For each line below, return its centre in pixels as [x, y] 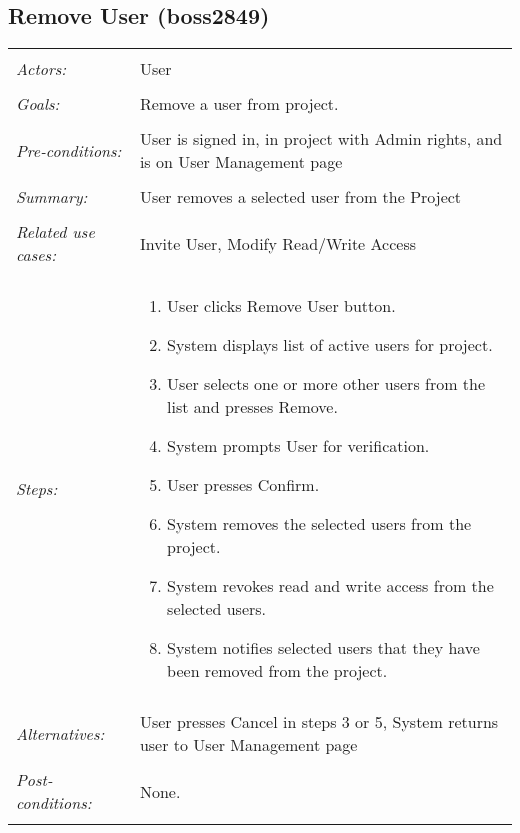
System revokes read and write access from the [330, 586]
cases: [36, 255]
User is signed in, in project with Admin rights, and [321, 139]
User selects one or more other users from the [326, 384]
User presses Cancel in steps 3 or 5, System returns [319, 722]
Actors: [41, 69]
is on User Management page [241, 162]
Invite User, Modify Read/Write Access [278, 243]
